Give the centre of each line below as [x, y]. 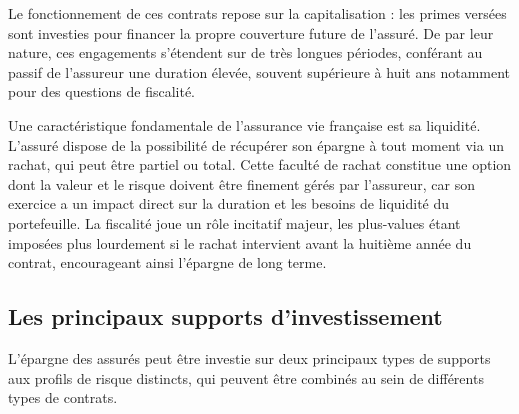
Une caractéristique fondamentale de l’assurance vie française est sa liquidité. [244, 124]
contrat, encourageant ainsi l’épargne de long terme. [167, 262]
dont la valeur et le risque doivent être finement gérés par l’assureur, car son [241, 183]
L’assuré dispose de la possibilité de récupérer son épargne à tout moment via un [256, 144]
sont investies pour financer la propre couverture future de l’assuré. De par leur [251, 32]
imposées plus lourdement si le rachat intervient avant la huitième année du [240, 242]
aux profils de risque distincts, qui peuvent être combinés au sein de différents [246, 377]
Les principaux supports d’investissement [225, 316]
